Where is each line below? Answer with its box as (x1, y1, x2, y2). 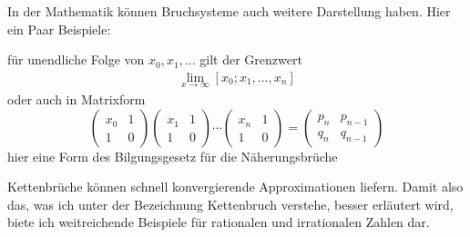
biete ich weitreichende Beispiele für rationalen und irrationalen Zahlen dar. (7, 212, 430, 232)
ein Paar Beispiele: (7, 19, 111, 38)
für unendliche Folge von (7, 50, 145, 69)
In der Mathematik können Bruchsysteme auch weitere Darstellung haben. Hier (7, 2, 451, 20)
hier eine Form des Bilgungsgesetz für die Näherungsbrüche (7, 146, 338, 165)
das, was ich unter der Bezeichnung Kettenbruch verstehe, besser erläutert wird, (7, 194, 454, 213)
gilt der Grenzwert (199, 50, 302, 69)
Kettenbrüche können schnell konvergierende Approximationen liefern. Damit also (7, 177, 464, 196)
